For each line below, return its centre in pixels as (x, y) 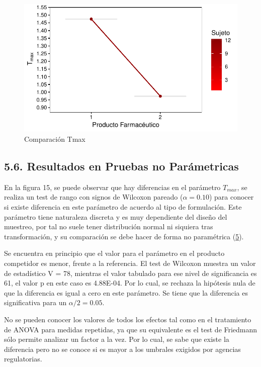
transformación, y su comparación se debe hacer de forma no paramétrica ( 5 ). (124, 236)
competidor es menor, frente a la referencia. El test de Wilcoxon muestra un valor (130, 263)
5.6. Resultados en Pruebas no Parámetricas (121, 166)
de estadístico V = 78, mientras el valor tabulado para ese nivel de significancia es (130, 273)
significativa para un (35, 302)
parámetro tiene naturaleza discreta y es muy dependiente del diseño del (116, 216)
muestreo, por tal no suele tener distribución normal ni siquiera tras (109, 226)
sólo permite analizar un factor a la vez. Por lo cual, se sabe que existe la (117, 339)
